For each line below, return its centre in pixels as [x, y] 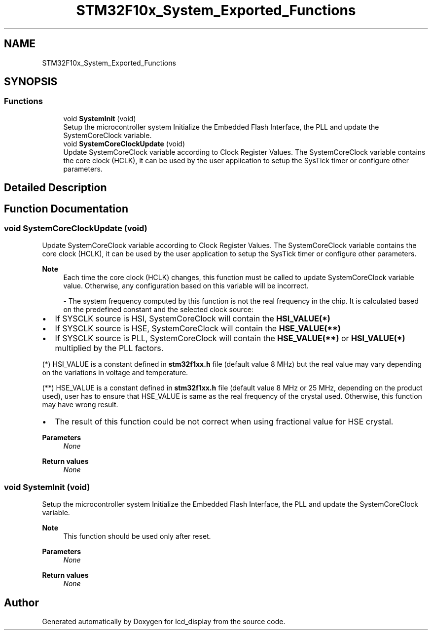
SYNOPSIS [31, 82]
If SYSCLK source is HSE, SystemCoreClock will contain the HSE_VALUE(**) [198, 329]
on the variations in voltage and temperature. [115, 373]
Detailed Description [55, 188]
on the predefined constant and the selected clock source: [158, 310]
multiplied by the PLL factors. [109, 348]
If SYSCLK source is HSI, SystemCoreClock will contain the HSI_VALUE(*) [193, 319]
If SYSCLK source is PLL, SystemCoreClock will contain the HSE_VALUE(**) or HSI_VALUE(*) [230, 338]
